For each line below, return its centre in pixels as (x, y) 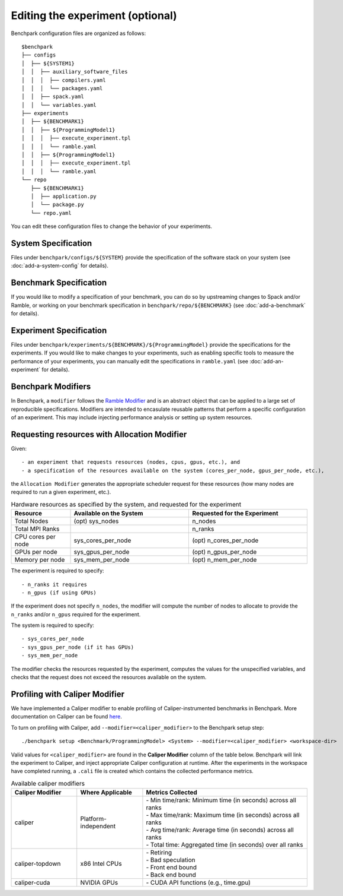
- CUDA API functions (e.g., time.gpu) (198, 883)
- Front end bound (171, 867)
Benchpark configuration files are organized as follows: (78, 33)
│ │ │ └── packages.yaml (62, 88)
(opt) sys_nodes (96, 521)
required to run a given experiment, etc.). (61, 492)
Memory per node (40, 560)
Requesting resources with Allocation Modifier (99, 434)
